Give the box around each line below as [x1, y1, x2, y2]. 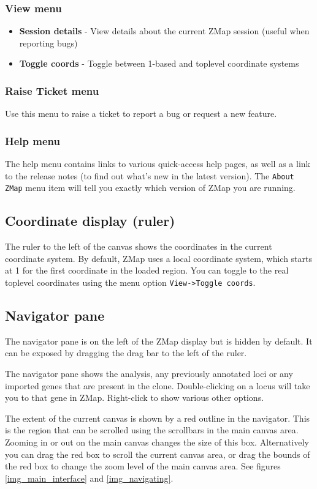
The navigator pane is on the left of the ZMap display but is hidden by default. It [5, 334, 313, 347]
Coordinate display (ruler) [5, 211, 175, 230]
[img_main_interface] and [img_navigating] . [5, 471, 174, 484]
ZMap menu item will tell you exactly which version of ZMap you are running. [5, 181, 296, 194]
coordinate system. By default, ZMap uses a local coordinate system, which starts [5, 252, 313, 264]
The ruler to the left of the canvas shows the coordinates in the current [5, 240, 272, 253]
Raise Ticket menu [5, 83, 99, 98]
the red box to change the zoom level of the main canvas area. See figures [5, 460, 281, 472]
